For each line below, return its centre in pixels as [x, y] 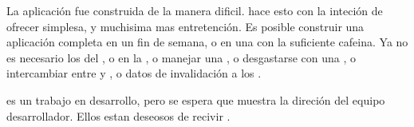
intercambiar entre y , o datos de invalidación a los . [134, 73]
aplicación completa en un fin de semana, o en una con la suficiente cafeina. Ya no [207, 42]
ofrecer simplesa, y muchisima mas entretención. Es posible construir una [185, 26]
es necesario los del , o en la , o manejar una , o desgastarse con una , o [181, 57]
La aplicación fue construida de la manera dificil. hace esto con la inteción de [195, 10]
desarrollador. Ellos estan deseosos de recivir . [118, 115]
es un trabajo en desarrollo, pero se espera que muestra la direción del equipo [196, 99]
